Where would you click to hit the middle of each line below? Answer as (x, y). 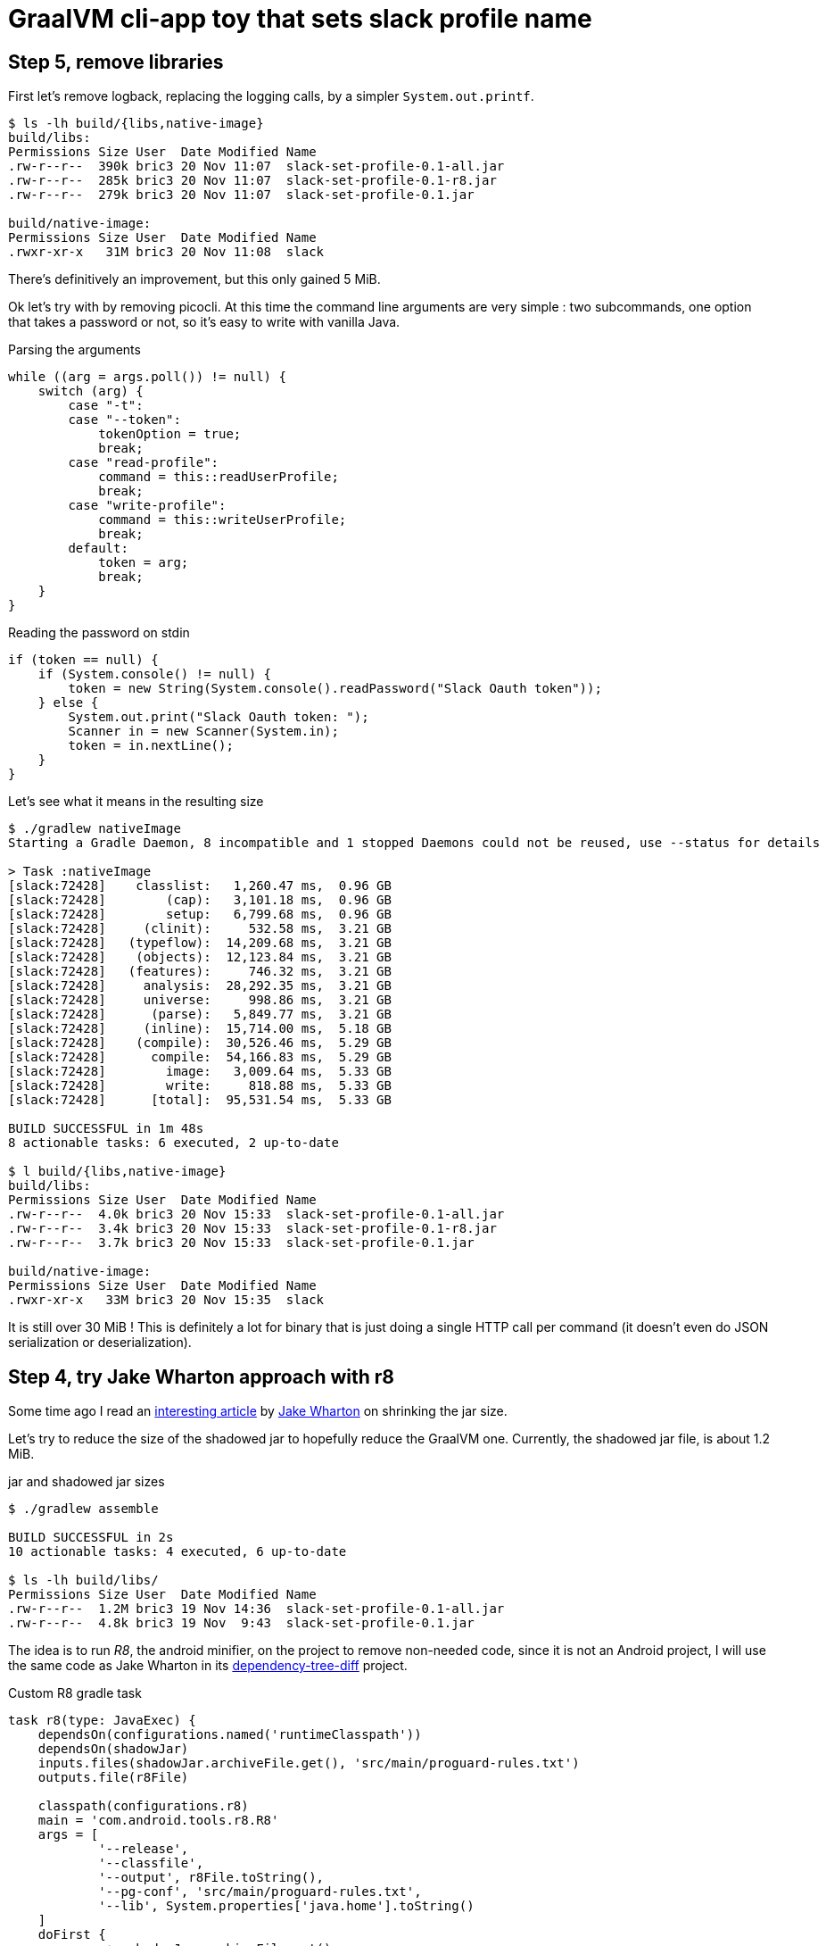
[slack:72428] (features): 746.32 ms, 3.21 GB (200, 972)
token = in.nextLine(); (151, 746)
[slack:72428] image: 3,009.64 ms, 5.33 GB (200, 1072)
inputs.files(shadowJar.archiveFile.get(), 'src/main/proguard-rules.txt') (309, 1763)
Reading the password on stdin (99, 633)
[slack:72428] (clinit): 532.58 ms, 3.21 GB (200, 929)
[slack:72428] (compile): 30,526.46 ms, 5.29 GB (200, 1043)
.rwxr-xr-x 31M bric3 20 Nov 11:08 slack (166, 252)
